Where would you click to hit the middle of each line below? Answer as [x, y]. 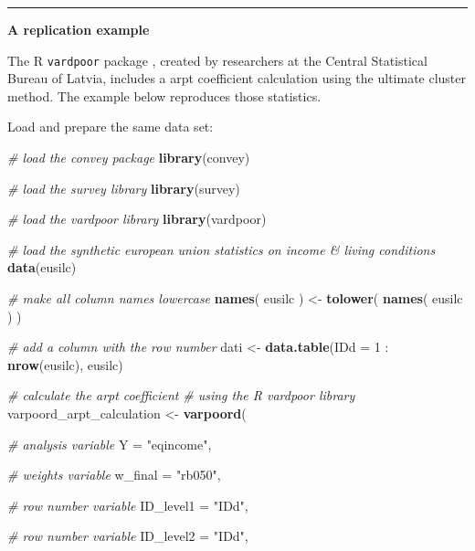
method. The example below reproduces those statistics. [164, 95]
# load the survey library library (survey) [124, 188]
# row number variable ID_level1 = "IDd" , [128, 505]
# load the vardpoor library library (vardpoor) [137, 219]
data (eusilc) [42, 267]
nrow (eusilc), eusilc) [65, 364]
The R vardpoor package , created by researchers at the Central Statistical [217, 60]
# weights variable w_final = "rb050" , [114, 475]
